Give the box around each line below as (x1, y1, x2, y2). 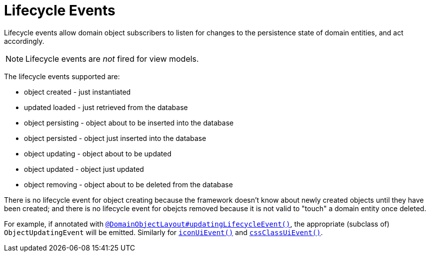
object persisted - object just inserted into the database (24, 133, 206, 142)
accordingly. (4, 36, 44, 45)
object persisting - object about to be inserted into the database (24, 118, 234, 127)
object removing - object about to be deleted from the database (24, 180, 233, 189)
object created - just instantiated (24, 87, 131, 96)
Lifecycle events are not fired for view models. (25, 53, 199, 64)
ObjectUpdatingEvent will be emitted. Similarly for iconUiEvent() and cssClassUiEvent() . (4, 228, 323, 237)
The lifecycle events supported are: (4, 72, 120, 81)
